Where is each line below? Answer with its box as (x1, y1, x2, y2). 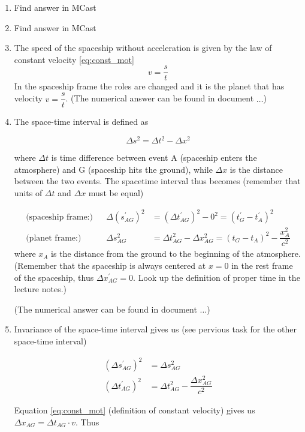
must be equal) (88, 186, 144, 199)
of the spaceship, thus (14, 271, 94, 283)
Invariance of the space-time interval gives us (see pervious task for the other (14, 323, 297, 335)
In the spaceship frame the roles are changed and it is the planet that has (14, 80, 285, 92)
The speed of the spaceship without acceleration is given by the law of (14, 41, 272, 54)
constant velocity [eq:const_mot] (14, 53, 134, 65)
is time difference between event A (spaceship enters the (51, 151, 257, 164)
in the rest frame (231, 259, 293, 271)
